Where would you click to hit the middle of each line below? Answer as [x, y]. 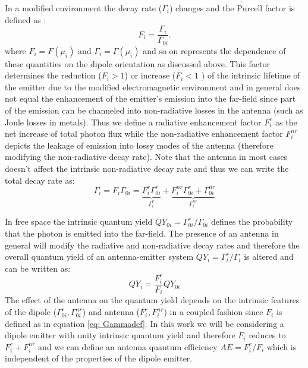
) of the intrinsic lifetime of [251, 75]
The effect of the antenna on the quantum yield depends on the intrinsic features [152, 300]
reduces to [267, 335]
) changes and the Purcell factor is [232, 8]
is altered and [269, 257]
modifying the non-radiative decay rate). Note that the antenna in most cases [146, 157]
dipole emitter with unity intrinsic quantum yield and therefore [120, 335]
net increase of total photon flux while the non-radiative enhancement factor [144, 133]
